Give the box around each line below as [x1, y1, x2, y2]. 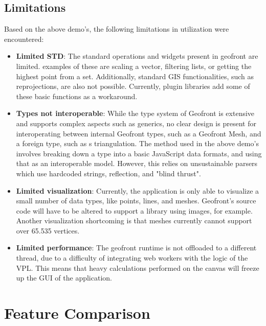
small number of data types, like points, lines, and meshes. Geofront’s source [16, 195, 256, 206]
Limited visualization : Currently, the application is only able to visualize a [16, 185, 259, 196]
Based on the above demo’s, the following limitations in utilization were [4, 24, 229, 34]
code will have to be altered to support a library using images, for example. [16, 205, 253, 216]
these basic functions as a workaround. [16, 90, 138, 101]
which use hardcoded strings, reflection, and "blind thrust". [16, 168, 201, 178]
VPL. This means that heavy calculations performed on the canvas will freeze [16, 262, 259, 273]
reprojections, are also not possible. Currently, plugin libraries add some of [16, 81, 250, 91]
